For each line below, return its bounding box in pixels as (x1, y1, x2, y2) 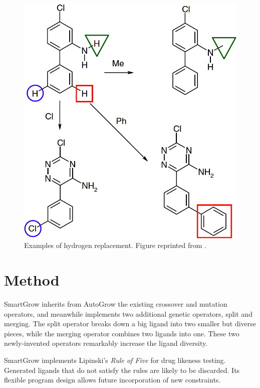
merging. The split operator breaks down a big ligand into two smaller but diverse (4, 318, 256, 329)
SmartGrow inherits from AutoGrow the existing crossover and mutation (4, 298, 227, 309)
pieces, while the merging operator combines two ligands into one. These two (4, 328, 239, 338)
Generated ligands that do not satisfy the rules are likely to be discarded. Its (4, 364, 240, 375)
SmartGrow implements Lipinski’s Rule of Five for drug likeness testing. (4, 354, 226, 365)
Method (4, 270, 60, 290)
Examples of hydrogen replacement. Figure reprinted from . (24, 240, 206, 250)
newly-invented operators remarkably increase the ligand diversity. (4, 338, 208, 348)
